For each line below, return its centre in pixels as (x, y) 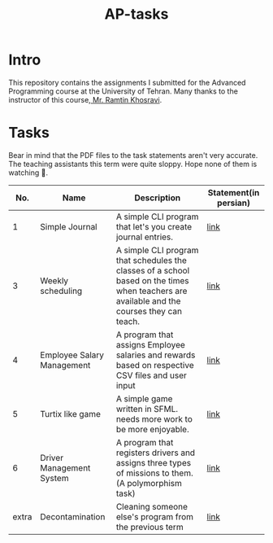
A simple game (144, 398)
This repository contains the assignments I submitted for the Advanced (127, 82)
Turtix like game (71, 414)
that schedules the (151, 260)
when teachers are (152, 291)
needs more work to (154, 418)
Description (158, 198)
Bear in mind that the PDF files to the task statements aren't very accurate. (133, 155)
